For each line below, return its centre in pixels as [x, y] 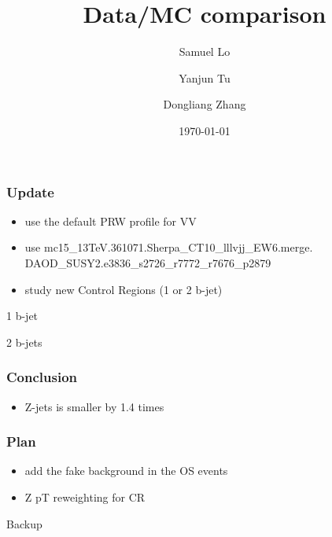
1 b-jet [22, 316]
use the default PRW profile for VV [111, 221]
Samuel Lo [205, 51]
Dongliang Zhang [205, 104]
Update [30, 191]
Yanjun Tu [205, 77]
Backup [24, 523]
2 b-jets [24, 342]
